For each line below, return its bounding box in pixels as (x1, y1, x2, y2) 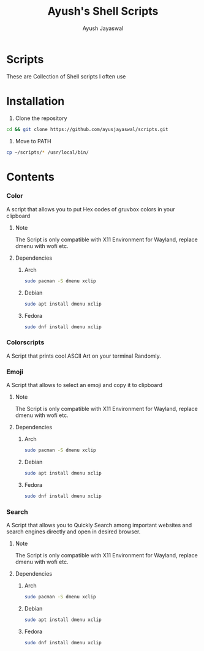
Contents (6, 170, 55, 184)
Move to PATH (15, 137, 51, 145)
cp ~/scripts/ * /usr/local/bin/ (6, 149, 89, 156)
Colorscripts (6, 338, 45, 347)
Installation (6, 94, 65, 108)
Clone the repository (15, 115, 67, 122)
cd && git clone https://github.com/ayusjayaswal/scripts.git (6, 126, 168, 132)
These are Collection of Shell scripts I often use (6, 72, 126, 80)
